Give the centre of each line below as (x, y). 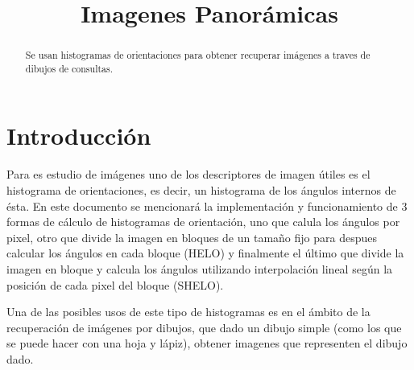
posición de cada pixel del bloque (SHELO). (115, 284)
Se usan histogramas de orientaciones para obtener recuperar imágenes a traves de (198, 55)
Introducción (79, 136)
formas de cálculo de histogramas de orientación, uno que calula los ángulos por (203, 222)
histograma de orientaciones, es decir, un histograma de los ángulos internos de (201, 190)
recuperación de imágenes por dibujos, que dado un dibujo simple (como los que (204, 327)
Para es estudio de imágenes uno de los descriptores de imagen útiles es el (188, 174)
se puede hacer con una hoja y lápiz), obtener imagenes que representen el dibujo (207, 343)
